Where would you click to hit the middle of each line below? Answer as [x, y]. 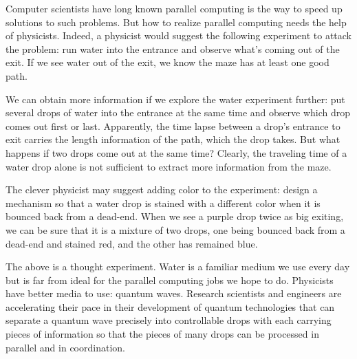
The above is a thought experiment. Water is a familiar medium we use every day [178, 266]
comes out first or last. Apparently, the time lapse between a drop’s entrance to [173, 126]
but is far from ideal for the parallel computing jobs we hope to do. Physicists [170, 280]
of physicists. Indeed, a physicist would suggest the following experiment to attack [179, 35]
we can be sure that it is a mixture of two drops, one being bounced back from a [175, 229]
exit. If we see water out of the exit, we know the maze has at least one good [167, 62]
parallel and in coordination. [65, 347]
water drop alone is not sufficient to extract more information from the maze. [169, 166]
